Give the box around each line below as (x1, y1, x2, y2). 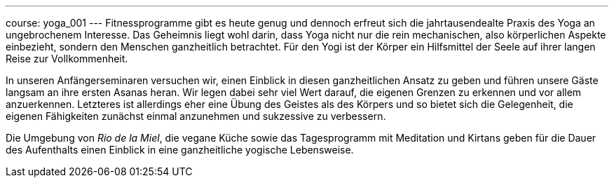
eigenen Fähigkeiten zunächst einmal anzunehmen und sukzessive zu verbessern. (6, 110, 386, 122)
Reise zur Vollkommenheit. (6, 53, 128, 65)
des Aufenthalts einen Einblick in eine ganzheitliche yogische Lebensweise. (6, 144, 354, 156)
